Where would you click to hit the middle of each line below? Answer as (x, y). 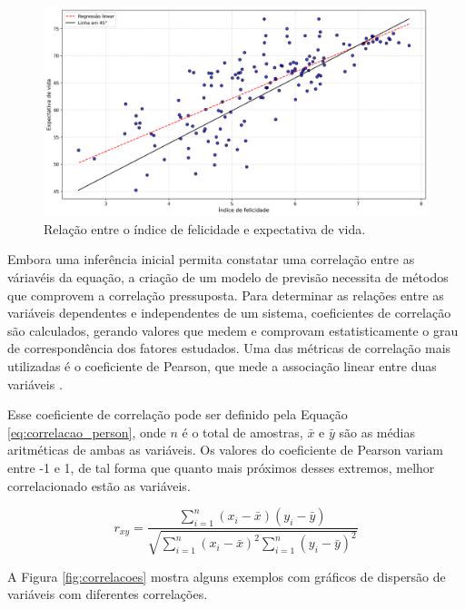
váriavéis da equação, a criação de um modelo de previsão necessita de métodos (228, 277)
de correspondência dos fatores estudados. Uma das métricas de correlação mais (229, 348)
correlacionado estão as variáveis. (99, 485)
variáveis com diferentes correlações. (108, 594)
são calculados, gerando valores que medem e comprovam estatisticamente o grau (233, 330)
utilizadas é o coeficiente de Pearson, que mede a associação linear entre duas (222, 365)
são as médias (377, 432)
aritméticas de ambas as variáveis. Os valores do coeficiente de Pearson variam (225, 450)
